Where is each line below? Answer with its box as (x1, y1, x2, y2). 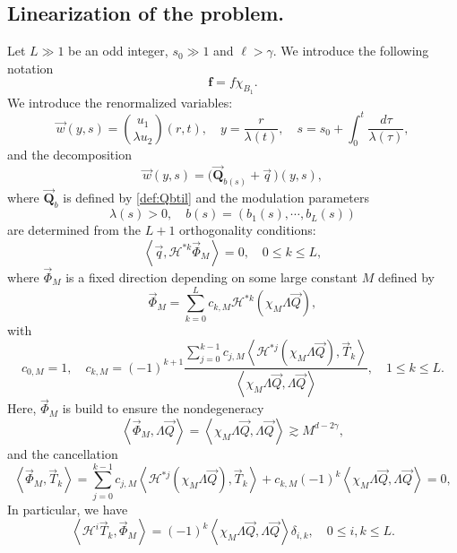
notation (7, 58, 54, 77)
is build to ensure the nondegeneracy (62, 399, 264, 418)
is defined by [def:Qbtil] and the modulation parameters (63, 188, 369, 207)
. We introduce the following (272, 41, 429, 60)
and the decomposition (7, 145, 132, 164)
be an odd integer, (68, 41, 168, 60)
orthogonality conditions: (179, 220, 316, 239)
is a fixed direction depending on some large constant (65, 267, 358, 286)
